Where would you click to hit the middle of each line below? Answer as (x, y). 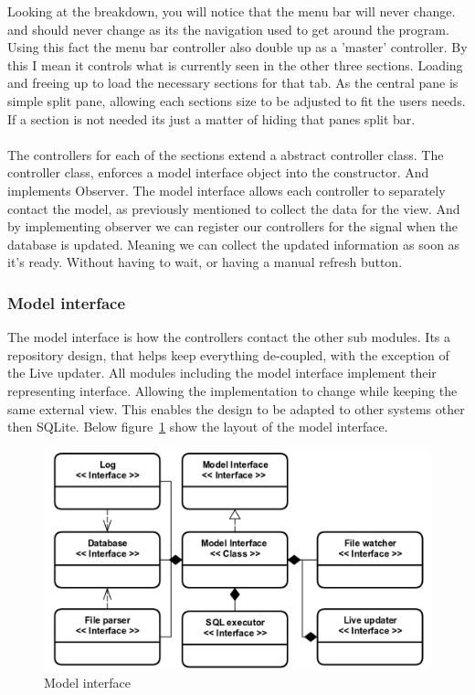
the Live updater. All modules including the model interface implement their (222, 373)
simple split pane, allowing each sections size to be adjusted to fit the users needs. (237, 100)
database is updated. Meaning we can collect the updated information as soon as (234, 244)
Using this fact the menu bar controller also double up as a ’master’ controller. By (237, 47)
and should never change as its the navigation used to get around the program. (228, 29)
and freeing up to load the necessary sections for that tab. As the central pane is (233, 83)
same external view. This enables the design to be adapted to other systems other (236, 408)
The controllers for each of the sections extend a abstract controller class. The (226, 154)
